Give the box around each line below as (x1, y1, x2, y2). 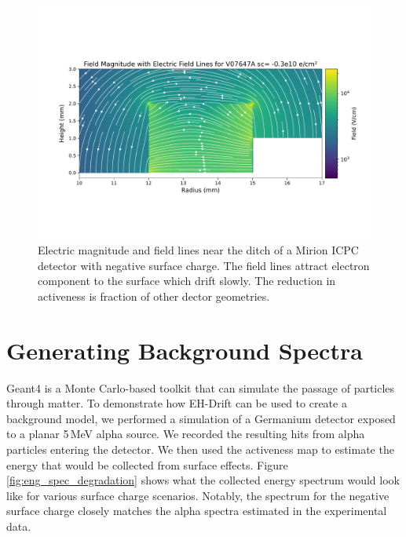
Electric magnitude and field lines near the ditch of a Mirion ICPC (38, 242, 359, 258)
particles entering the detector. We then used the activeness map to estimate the (6, 440, 394, 457)
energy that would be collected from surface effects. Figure (6, 456, 288, 473)
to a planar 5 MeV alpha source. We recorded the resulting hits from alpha (6, 426, 365, 442)
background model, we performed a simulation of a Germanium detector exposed (6, 410, 396, 426)
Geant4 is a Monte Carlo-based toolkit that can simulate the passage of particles (6, 379, 395, 396)
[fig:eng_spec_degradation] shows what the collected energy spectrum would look (6, 472, 400, 488)
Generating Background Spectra (6, 334, 363, 366)
